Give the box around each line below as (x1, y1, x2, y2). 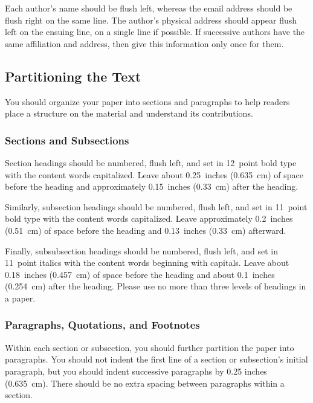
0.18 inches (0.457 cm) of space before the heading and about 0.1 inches (5, 268, 275, 280)
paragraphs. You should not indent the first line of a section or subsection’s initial (5, 353, 308, 366)
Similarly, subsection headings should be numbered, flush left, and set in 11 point (5, 200, 308, 213)
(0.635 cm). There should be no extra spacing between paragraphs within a (5, 376, 285, 389)
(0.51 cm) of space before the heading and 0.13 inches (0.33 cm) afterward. (5, 224, 286, 236)
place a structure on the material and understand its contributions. (5, 107, 253, 120)
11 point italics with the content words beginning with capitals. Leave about (5, 256, 289, 269)
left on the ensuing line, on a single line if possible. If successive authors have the (5, 25, 305, 38)
